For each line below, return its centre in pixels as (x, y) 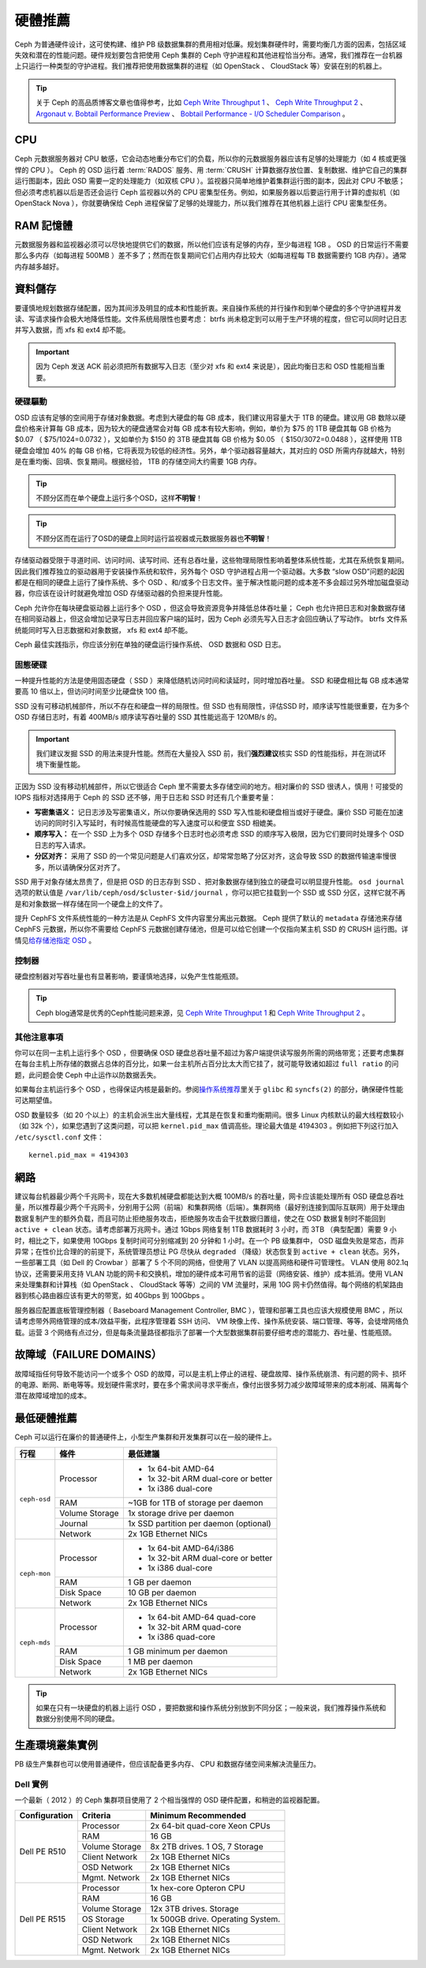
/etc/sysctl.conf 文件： (59, 1137)
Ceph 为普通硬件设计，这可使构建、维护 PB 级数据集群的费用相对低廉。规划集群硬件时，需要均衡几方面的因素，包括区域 (210, 44)
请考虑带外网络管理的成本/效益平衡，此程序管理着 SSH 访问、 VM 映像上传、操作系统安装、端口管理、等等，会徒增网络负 (212, 1321)
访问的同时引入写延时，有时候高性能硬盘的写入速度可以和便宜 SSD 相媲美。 (157, 823)
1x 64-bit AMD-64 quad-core (202, 1617)
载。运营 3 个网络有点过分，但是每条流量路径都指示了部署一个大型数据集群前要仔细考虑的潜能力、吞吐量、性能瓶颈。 (205, 1332)
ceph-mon (35, 1573)
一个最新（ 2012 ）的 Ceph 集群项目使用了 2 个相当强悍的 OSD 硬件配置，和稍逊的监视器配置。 (169, 1800)
